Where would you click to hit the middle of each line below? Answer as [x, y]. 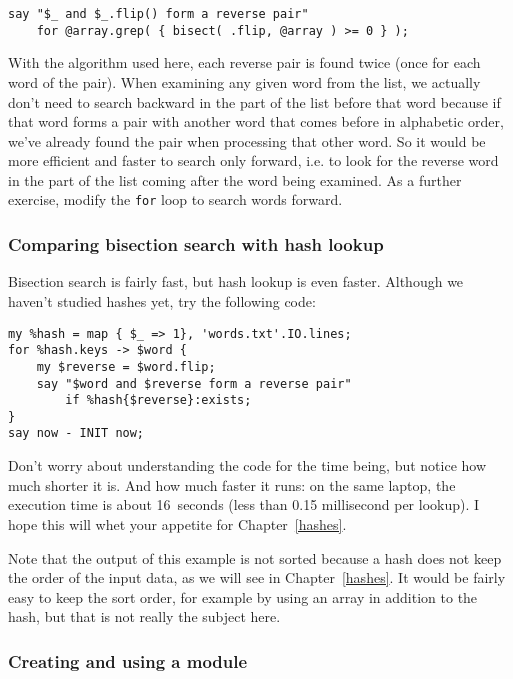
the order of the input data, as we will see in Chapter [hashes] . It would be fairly [257, 577]
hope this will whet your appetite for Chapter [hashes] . [177, 523]
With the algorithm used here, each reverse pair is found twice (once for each [244, 62]
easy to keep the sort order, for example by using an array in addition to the [243, 596]
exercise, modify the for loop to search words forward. [175, 199]
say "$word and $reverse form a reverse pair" [194, 383]
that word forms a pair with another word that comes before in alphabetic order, [256, 121]
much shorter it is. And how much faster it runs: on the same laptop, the [232, 484]
